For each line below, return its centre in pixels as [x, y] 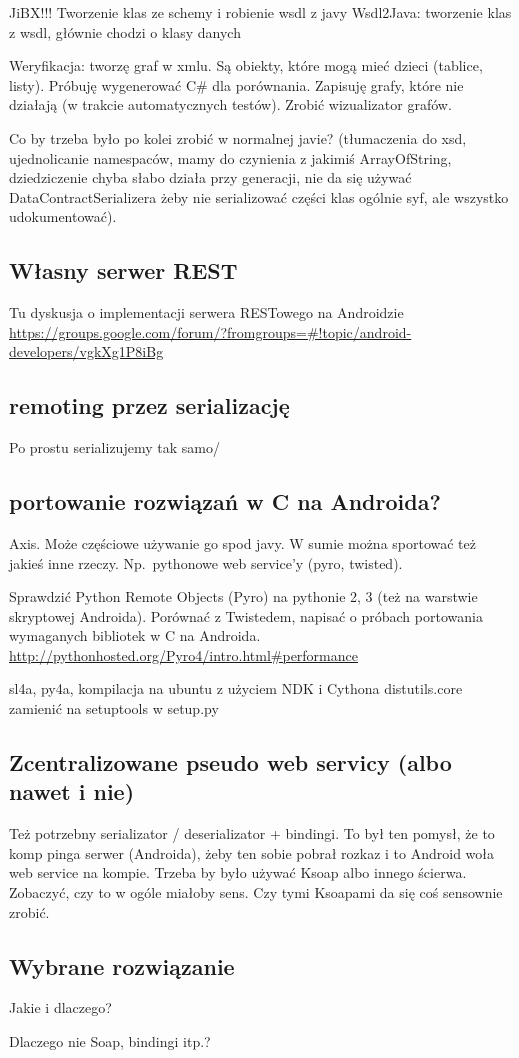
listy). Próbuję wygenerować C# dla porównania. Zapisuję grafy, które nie [236, 84]
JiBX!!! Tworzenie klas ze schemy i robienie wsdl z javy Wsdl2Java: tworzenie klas [260, 12]
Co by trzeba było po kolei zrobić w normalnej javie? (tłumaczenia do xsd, [238, 137]
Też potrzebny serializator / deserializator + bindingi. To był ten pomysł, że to [252, 833]
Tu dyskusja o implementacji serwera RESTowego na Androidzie [206, 312]
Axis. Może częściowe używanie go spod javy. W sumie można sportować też [242, 542]
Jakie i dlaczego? [60, 1007]
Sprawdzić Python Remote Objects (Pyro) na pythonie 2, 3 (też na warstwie [243, 596]
